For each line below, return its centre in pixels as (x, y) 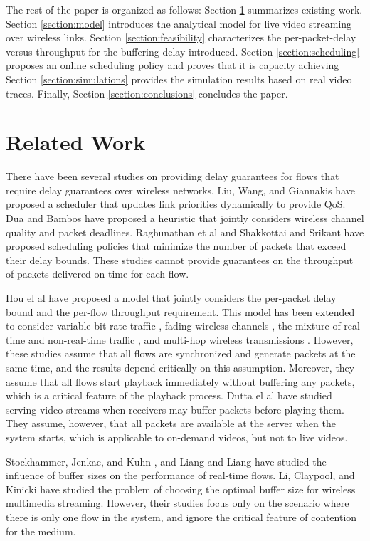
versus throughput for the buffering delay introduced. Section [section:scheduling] (183, 51)
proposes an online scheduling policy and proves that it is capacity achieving (173, 65)
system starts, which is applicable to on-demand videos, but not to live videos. (177, 437)
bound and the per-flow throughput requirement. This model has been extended (180, 311)
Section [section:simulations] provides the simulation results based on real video (179, 79)
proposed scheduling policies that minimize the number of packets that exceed (176, 246)
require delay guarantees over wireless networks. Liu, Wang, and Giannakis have (180, 190)
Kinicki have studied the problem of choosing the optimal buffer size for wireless (181, 489)
